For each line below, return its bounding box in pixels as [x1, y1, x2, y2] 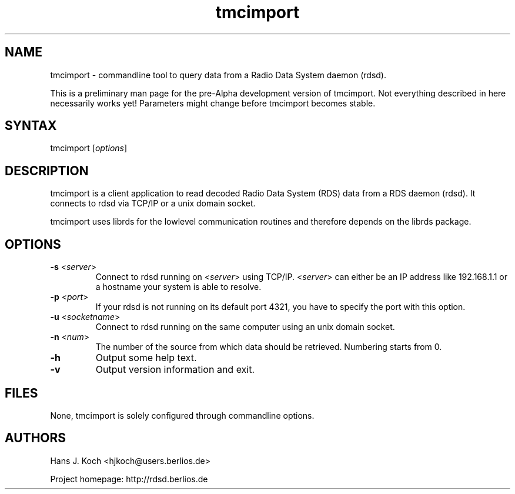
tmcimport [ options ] [50, 143, 128, 153]
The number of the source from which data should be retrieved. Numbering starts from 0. [95, 342, 442, 352]
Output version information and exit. [95, 363, 255, 376]
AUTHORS [5, 430, 66, 446]
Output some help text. [95, 352, 197, 364]
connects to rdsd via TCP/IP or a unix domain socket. [50, 198, 256, 209]
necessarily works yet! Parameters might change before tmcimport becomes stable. [50, 98, 376, 108]
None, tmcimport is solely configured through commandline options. [50, 410, 315, 420]
